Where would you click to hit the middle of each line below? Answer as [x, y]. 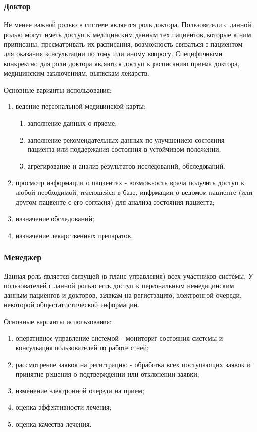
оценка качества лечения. [53, 424]
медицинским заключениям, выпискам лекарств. [77, 73]
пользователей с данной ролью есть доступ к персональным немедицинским [119, 285]
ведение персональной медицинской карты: [80, 106]
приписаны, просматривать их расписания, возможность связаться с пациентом [123, 44]
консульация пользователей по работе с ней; [82, 348]
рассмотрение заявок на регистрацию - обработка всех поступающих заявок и [133, 364]
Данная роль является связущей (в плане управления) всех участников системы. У [128, 275]
